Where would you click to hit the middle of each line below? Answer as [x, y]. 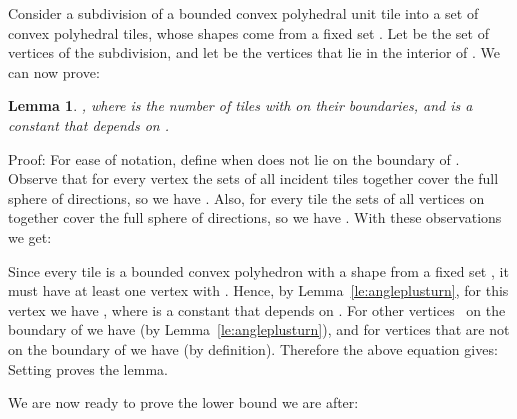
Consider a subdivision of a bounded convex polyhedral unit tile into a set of [243, 13]
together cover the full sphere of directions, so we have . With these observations [255, 217]
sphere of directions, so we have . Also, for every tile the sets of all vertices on [246, 197]
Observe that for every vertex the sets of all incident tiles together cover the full [253, 178]
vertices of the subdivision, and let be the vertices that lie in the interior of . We [254, 52]
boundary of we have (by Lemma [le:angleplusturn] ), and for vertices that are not [259, 329]
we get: [30, 236]
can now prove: [54, 71]
